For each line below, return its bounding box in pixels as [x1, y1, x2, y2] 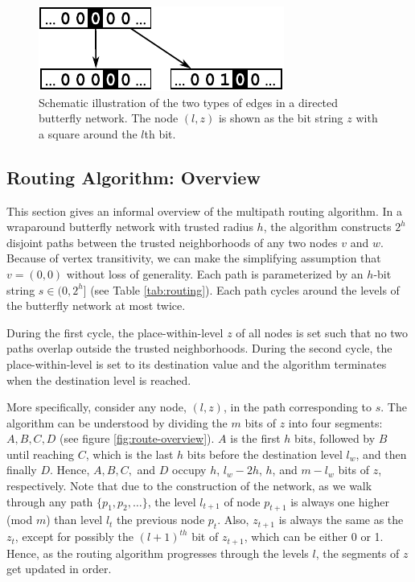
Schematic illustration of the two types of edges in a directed [39, 93, 339, 110]
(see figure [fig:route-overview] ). [60, 430, 215, 447]
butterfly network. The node [39, 109, 179, 126]
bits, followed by [294, 430, 376, 447]
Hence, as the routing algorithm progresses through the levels [6, 544, 309, 561]
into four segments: [288, 414, 383, 431]
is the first [230, 430, 281, 447]
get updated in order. [6, 560, 112, 577]
